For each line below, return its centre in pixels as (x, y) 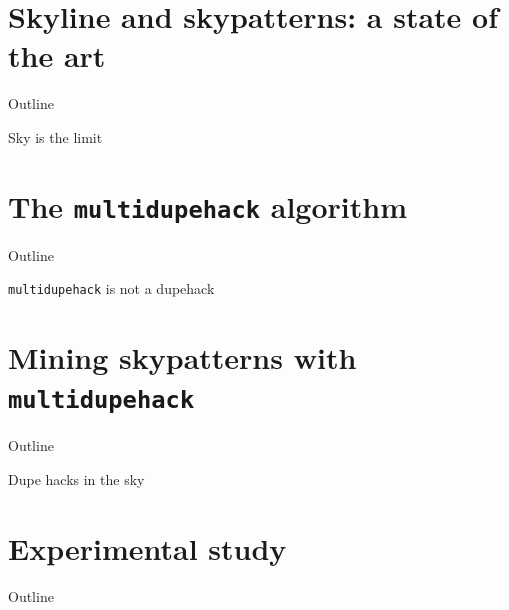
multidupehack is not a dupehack (111, 288)
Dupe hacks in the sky (76, 479)
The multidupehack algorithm (207, 205)
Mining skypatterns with (182, 357)
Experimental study (147, 547)
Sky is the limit (55, 136)
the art (57, 55)
